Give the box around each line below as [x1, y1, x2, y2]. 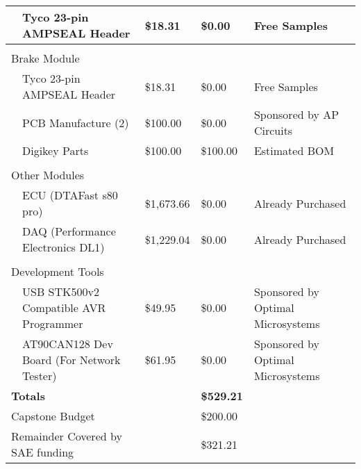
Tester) [22, 368, 57, 384]
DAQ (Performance [22, 223, 116, 239]
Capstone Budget [11, 408, 95, 424]
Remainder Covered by [11, 428, 122, 444]
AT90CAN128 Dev [22, 336, 113, 352]
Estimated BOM [253, 142, 335, 158]
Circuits [253, 122, 293, 138]
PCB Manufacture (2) [22, 114, 129, 131]
